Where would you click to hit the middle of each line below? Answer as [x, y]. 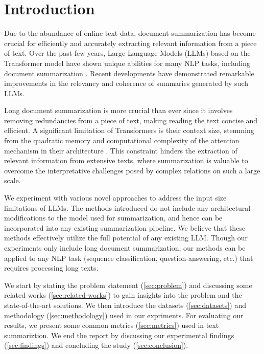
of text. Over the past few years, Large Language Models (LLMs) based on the [127, 53]
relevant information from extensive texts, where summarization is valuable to [126, 160]
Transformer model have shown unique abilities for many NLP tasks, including [127, 63]
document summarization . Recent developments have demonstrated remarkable [129, 73]
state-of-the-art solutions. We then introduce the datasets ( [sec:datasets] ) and [125, 305]
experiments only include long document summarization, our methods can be [125, 248]
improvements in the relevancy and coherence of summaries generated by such [126, 83]
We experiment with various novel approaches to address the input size [115, 198]
